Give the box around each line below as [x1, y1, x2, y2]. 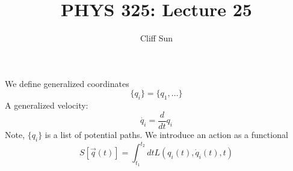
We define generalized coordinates [5, 77, 129, 89]
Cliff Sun [140, 32, 173, 44]
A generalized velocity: [5, 99, 88, 112]
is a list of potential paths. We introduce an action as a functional [45, 128, 288, 140]
